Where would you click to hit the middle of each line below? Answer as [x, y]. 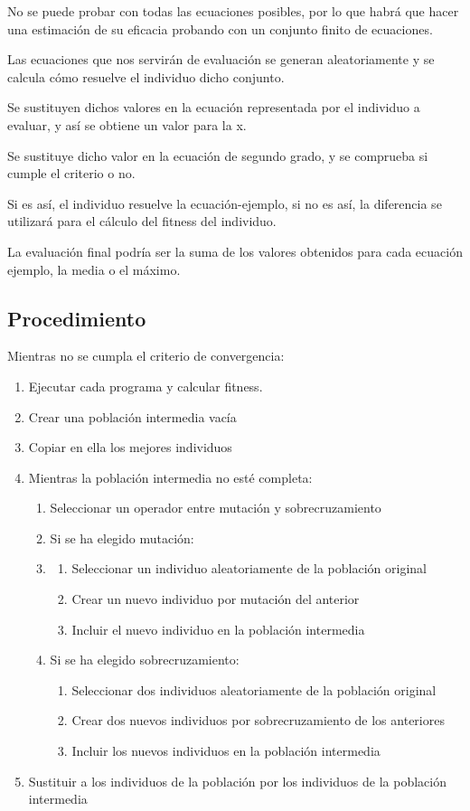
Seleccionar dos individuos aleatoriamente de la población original [254, 689]
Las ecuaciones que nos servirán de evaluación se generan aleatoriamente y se [221, 59]
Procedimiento [77, 318]
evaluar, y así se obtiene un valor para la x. [127, 124]
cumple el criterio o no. [71, 173]
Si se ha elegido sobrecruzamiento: [145, 660]
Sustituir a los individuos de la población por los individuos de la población [237, 781]
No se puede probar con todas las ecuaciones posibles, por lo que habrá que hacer [233, 11]
